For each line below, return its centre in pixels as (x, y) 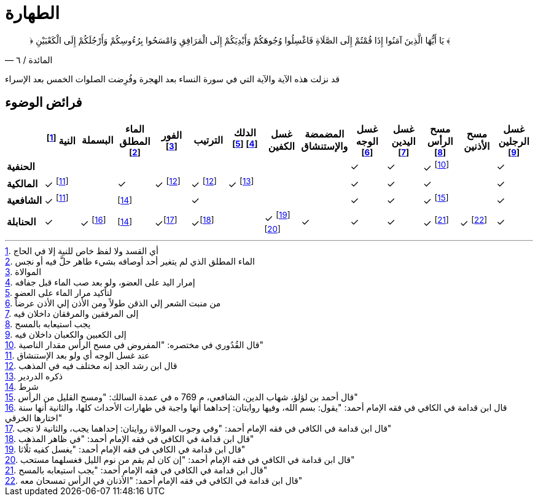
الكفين (282, 146)
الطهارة (32, 13)
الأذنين (477, 146)
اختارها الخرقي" (34, 417)
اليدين (404, 141)
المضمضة (325, 134)
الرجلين (514, 141)
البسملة (98, 140)
